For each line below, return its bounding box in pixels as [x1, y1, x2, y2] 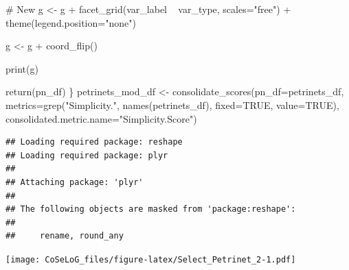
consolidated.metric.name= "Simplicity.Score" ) [5, 111, 197, 125]
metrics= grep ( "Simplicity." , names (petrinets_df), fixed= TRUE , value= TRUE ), [5, 97, 339, 112]
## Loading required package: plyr [5, 150, 168, 160]
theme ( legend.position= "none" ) [5, 15, 136, 29]
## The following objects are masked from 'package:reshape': [5, 204, 296, 214]
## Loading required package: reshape [5, 137, 183, 147]
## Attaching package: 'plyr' [5, 177, 144, 187]
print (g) [5, 61, 38, 75]
